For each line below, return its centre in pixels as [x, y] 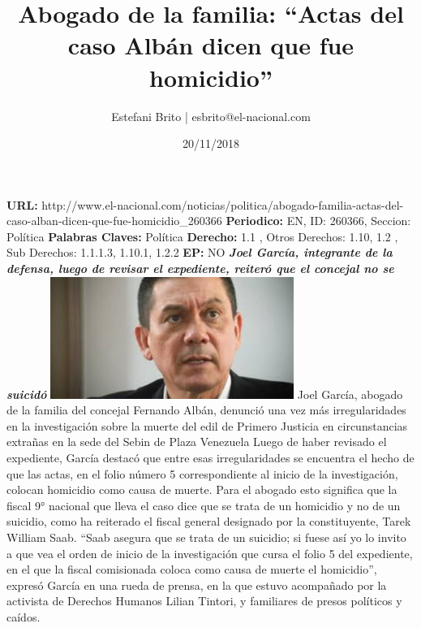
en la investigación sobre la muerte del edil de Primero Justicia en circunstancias [207, 425]
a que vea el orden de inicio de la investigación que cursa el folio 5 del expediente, [210, 553]
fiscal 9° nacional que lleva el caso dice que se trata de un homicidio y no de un [204, 505]
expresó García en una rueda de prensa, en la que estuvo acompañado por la [197, 585]
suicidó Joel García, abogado [205, 394]
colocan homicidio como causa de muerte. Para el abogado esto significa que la [202, 489]
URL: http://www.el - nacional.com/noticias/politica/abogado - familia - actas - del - [205, 204]
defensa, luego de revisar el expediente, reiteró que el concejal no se [200, 269]
